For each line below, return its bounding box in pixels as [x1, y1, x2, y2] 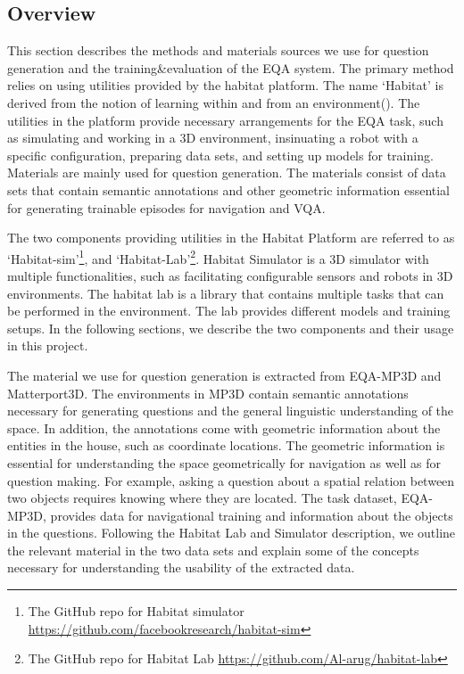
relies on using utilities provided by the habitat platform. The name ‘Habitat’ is [7, 76, 443, 95]
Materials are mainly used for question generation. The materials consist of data [7, 163, 446, 182]
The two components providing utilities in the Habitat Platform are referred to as [7, 228, 455, 247]
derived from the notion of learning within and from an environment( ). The [7, 93, 420, 111]
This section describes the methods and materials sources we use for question [7, 41, 429, 60]
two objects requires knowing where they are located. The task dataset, [7, 489, 397, 507]
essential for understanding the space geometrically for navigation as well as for [7, 453, 441, 472]
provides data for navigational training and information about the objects [50, 505, 453, 524]
